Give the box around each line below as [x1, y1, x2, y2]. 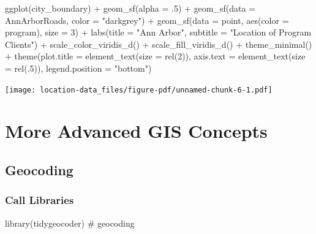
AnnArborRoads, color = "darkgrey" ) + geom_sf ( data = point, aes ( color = [5, 13, 289, 26]
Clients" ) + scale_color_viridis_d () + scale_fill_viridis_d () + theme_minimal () [5, 37, 312, 50]
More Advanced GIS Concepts [5, 118, 268, 143]
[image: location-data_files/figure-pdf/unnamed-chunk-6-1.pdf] [5, 85, 273, 94]
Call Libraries [5, 192, 74, 208]
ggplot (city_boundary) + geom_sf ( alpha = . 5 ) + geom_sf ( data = [5, 2, 256, 14]
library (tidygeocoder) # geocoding [5, 216, 135, 229]
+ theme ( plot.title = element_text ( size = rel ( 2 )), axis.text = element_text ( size [5, 50, 306, 62]
